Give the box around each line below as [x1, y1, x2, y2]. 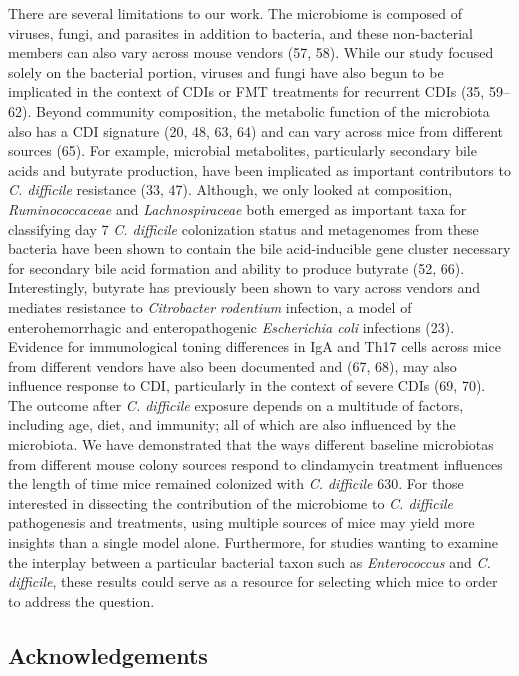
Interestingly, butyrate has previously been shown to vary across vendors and [8, 277, 481, 298]
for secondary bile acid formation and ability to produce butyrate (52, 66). [8, 257, 465, 278]
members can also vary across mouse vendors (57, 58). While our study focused [8, 42, 494, 63]
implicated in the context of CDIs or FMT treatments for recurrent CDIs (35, [8, 81, 485, 102]
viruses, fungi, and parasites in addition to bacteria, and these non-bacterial [8, 22, 473, 43]
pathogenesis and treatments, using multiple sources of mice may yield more [8, 512, 475, 533]
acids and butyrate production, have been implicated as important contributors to [8, 159, 511, 180]
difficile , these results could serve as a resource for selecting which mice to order [8, 571, 498, 592]
